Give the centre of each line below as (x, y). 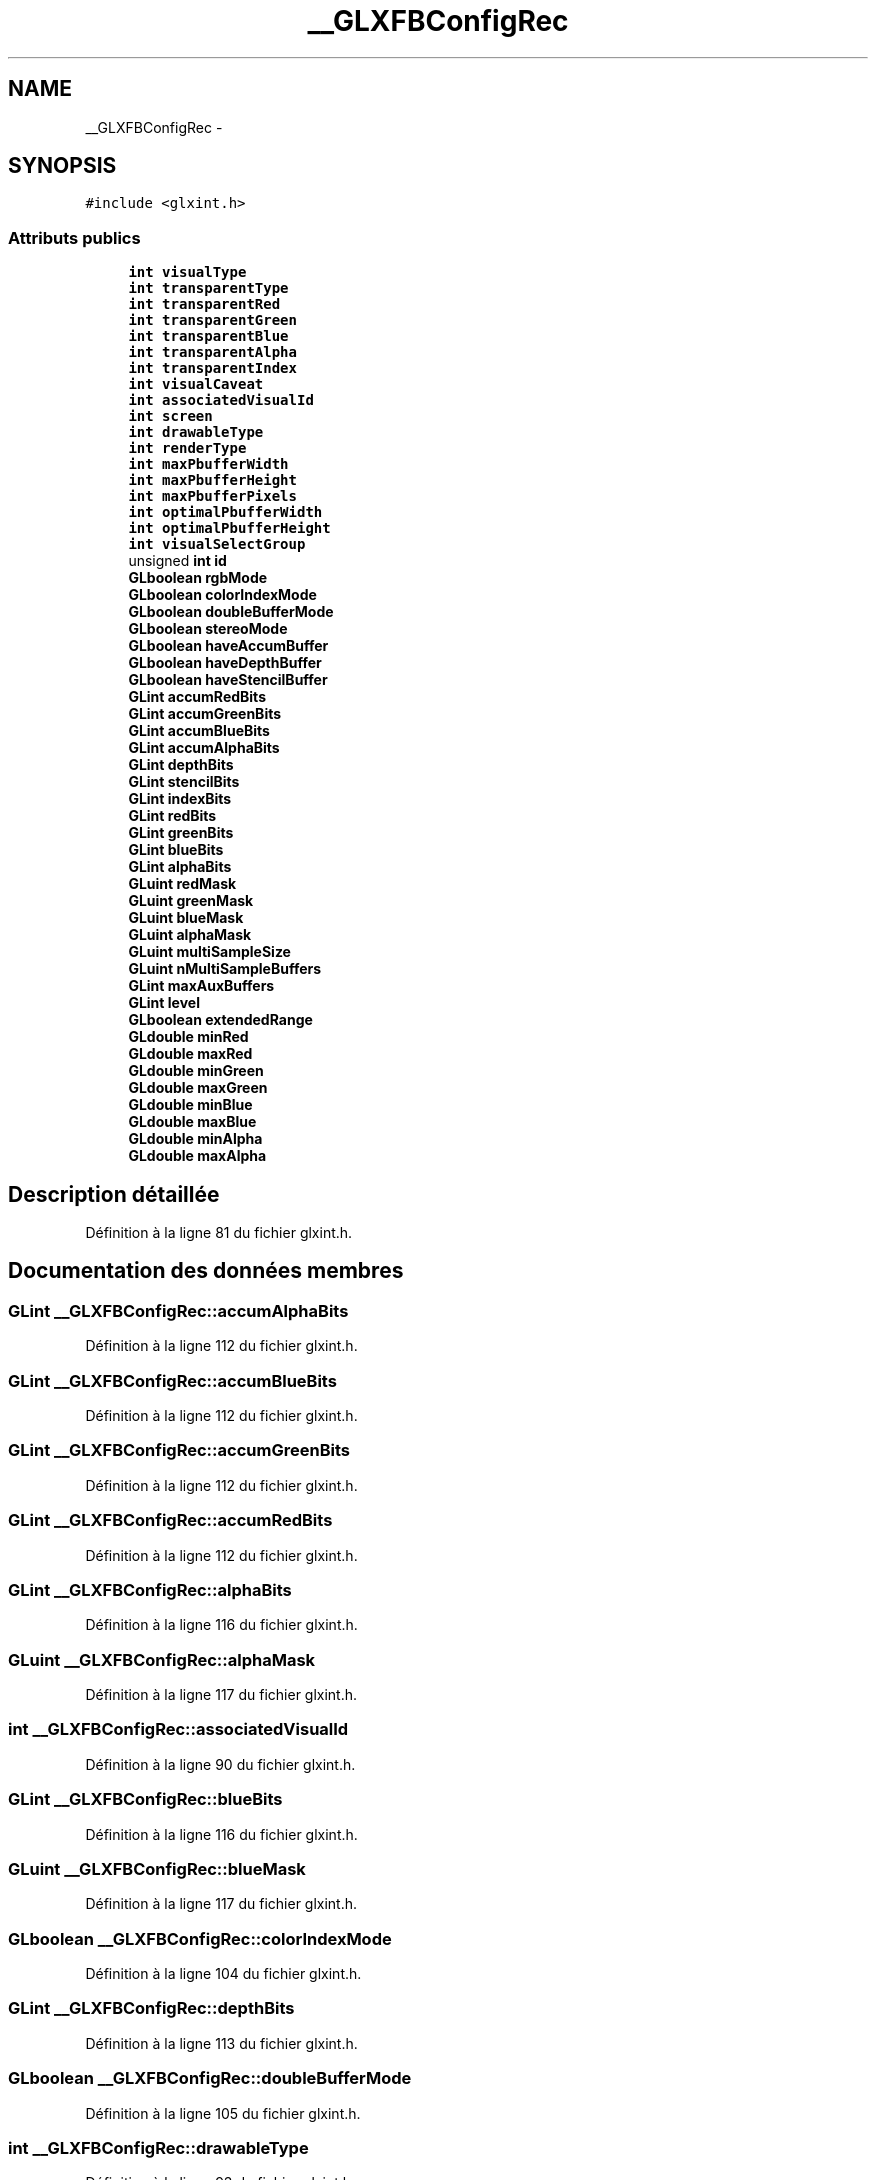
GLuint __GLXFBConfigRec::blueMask (157, 1868)
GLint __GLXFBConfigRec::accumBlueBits (172, 1380)
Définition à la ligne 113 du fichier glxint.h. (221, 2043)
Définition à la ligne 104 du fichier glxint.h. (223, 1973)
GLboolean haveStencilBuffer (228, 680)
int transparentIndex (212, 368)
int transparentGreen (212, 320)
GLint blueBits (176, 850)
